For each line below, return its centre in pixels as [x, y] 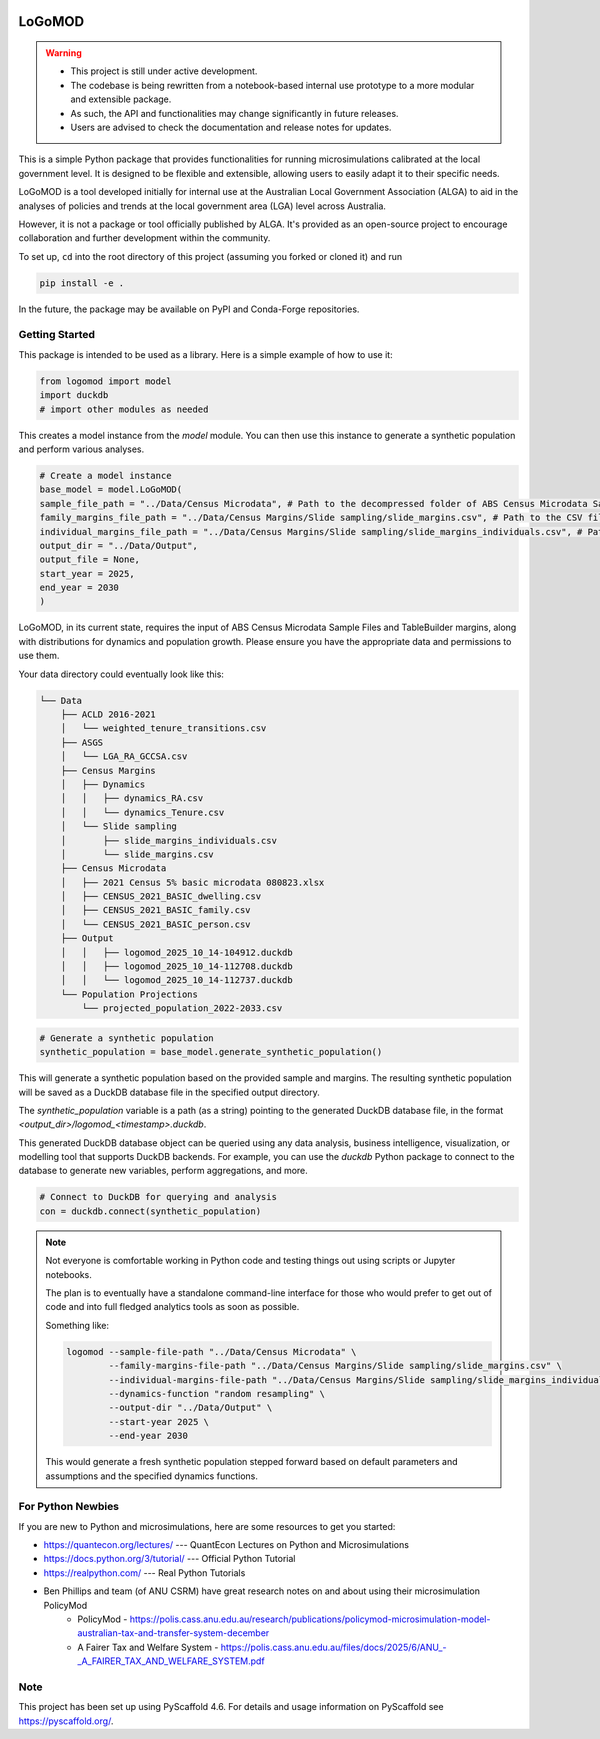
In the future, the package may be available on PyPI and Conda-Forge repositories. [189, 309]
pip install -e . [82, 283]
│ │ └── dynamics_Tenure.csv [142, 812]
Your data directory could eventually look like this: [121, 674]
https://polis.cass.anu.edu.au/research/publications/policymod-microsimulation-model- [310, 1619]
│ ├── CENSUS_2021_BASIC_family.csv [155, 910]
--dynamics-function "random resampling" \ [216, 1393]
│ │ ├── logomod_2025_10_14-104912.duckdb [177, 952]
